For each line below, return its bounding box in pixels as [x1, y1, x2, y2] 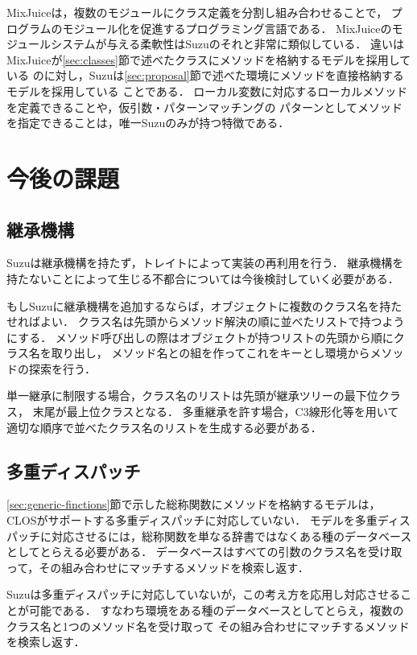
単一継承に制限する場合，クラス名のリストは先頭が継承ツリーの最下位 [6, 387, 378, 404]
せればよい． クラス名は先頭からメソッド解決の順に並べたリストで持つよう [6, 313, 405, 330]
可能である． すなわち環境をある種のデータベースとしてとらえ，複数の [28, 602, 404, 619]
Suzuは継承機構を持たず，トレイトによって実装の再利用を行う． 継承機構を [6, 254, 404, 271]
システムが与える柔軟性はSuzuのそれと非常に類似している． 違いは [51, 35, 404, 52]
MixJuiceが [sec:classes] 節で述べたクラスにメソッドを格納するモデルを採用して [6, 51, 411, 68]
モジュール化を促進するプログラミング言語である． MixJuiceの [62, 19, 392, 36]
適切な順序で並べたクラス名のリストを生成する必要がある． [6, 418, 322, 435]
